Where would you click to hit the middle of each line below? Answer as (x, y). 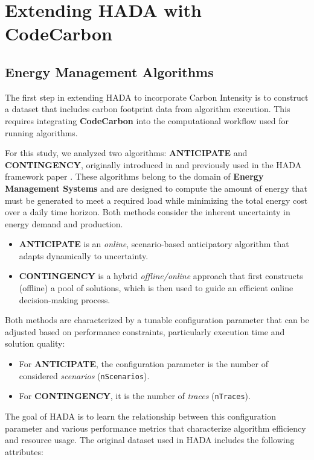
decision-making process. (65, 299)
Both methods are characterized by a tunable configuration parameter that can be (157, 320)
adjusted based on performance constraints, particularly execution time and (145, 331)
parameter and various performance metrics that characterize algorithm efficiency (155, 428)
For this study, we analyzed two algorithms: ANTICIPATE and (126, 153)
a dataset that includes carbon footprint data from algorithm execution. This (148, 109)
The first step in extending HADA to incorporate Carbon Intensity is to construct (157, 97)
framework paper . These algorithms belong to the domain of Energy (134, 176)
